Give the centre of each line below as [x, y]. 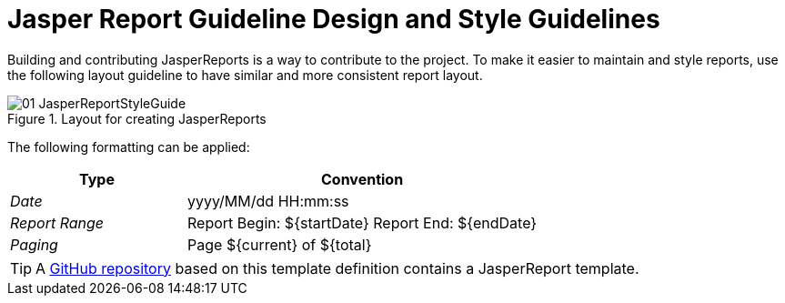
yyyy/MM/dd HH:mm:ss [268, 201]
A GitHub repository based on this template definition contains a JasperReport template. [337, 268]
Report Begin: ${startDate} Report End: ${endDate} [362, 222]
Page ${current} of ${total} [280, 244]
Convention [362, 179]
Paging [34, 244]
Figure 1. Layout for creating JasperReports [137, 118]
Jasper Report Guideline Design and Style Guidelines [334, 19]
